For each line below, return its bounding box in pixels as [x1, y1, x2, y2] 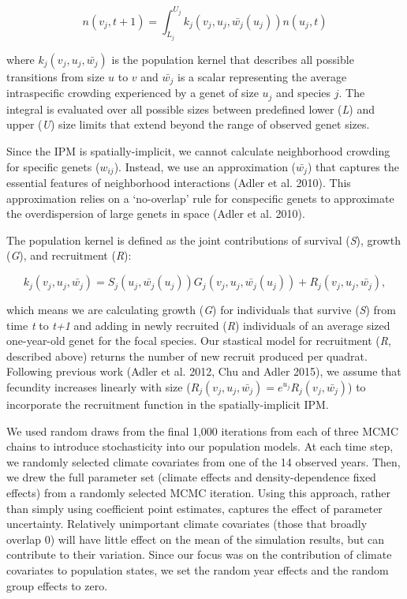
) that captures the [307, 158, 399, 174]
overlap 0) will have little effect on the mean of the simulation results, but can [6, 530, 384, 547]
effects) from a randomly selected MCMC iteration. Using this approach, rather [6, 484, 391, 500]
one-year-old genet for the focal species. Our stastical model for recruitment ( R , [6, 332, 391, 349]
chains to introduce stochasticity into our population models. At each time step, [6, 438, 394, 455]
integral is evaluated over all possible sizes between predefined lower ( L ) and [6, 100, 375, 117]
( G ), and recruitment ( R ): [6, 247, 132, 264]
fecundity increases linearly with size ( [6, 379, 191, 395]
